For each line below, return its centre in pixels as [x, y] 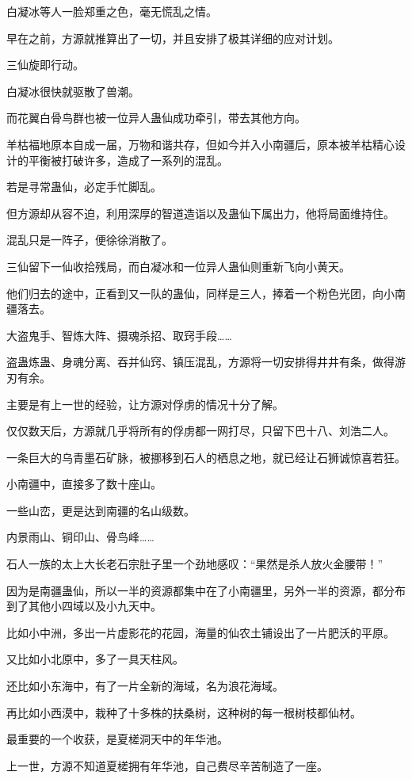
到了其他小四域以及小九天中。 [84, 606]
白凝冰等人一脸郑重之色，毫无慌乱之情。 [112, 11]
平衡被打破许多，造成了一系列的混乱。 [128, 160]
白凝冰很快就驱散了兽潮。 [73, 91]
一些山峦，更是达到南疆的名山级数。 [101, 510]
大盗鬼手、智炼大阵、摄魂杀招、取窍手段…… [119, 335]
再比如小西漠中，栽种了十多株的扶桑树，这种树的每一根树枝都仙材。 [184, 712]
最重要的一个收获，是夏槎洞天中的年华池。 [117, 739]
